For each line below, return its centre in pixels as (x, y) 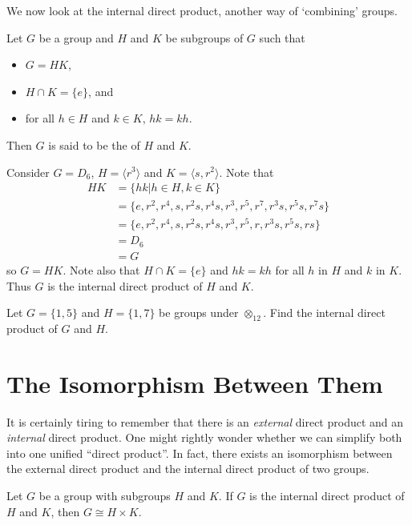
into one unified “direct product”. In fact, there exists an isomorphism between (200, 453)
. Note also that (101, 269)
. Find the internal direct (324, 313)
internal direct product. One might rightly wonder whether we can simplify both (204, 437)
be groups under (199, 313)
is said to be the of (94, 144)
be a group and (76, 37)
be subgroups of (204, 37)
